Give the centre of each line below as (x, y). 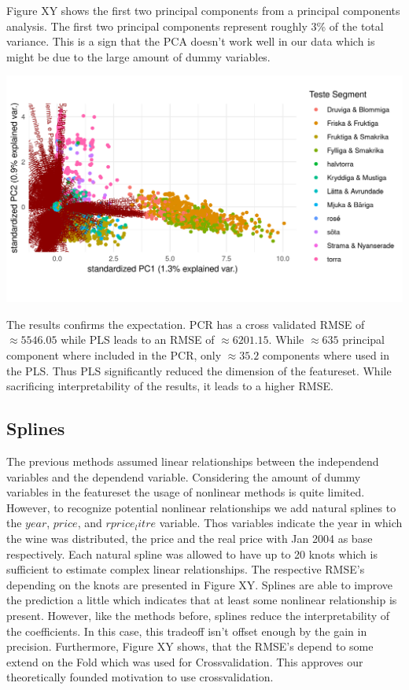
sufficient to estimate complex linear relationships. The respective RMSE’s (186, 569)
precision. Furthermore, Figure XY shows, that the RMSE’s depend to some (190, 646)
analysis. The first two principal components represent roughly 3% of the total (195, 26)
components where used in (326, 355)
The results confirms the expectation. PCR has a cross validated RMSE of (186, 324)
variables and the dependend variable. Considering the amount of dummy (184, 476)
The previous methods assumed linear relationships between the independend (193, 461)
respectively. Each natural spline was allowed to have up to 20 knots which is (192, 553)
